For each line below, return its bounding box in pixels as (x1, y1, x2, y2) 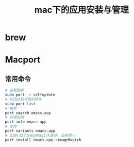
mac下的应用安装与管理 (34, 4, 129, 16)
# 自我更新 (5, 88, 24, 93)
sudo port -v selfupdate (5, 93, 55, 98)
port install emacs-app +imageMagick (5, 137, 82, 142)
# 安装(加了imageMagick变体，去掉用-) (5, 133, 76, 138)
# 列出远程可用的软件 (5, 97, 42, 102)
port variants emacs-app (5, 129, 55, 133)
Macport (5, 54, 40, 65)
